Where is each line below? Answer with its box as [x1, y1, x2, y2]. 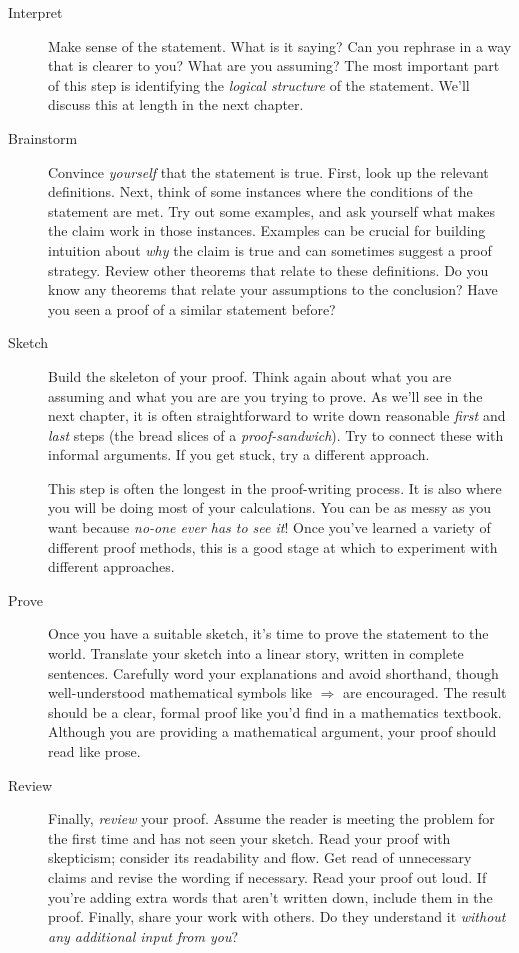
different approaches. [48, 556, 175, 577]
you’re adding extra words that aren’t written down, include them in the [48, 886, 493, 907]
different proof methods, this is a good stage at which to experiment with [48, 536, 498, 557]
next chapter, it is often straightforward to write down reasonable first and [48, 405, 506, 426]
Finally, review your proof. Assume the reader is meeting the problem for [48, 808, 495, 829]
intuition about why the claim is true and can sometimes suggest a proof [48, 239, 492, 260]
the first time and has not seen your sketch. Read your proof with [48, 827, 451, 848]
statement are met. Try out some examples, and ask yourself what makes [48, 200, 495, 221]
